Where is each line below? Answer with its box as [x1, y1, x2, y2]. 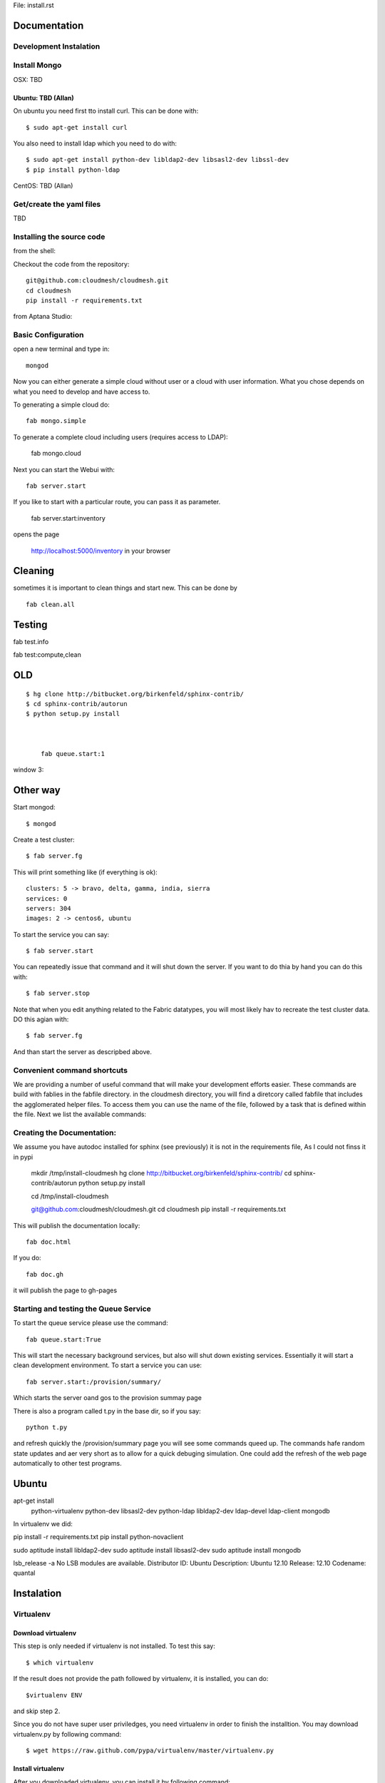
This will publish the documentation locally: [13, 1221, 140, 1230]
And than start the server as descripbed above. [13, 1047, 153, 1056]
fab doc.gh [26, 1270, 64, 1278]
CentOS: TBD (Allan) [13, 182, 73, 190]
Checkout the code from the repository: [13, 260, 130, 268]
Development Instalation [13, 41, 101, 51]
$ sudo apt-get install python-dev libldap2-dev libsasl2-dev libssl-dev [26, 155, 289, 164]
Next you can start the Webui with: [13, 465, 115, 474]
